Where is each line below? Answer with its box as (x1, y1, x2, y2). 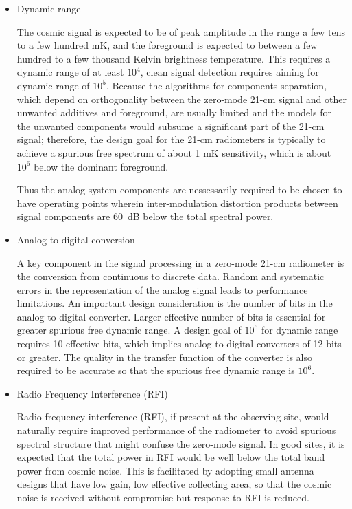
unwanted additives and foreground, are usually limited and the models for (16, 105, 331, 120)
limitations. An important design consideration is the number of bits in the (16, 296, 333, 310)
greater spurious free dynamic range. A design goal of (16, 323, 242, 337)
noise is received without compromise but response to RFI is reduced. (16, 490, 309, 504)
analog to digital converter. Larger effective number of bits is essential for (16, 309, 326, 323)
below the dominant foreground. (34, 159, 169, 173)
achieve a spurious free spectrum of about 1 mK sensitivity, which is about (16, 145, 331, 160)
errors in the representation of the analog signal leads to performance (16, 282, 308, 296)
